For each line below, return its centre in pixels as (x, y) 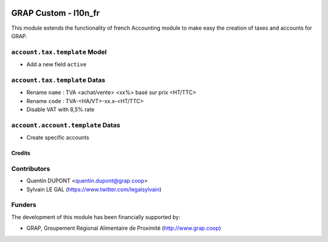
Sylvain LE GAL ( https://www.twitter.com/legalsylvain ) (94, 189)
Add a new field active (56, 64)
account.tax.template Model (59, 52)
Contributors (31, 169)
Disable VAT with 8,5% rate (60, 109)
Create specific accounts (58, 138)
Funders (24, 205)
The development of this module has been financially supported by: (96, 217)
